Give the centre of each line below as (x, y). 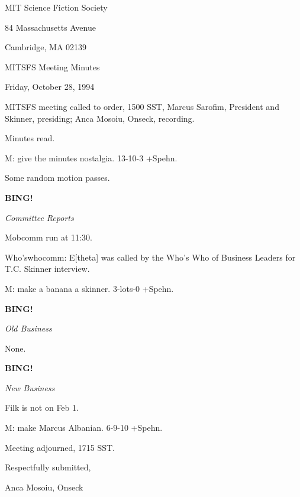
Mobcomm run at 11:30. (49, 237)
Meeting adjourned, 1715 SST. (60, 447)
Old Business (28, 328)
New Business (30, 387)
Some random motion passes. (57, 178)
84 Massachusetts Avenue (50, 27)
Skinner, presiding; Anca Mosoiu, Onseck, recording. (100, 118)
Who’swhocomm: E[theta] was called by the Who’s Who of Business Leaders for (150, 257)
